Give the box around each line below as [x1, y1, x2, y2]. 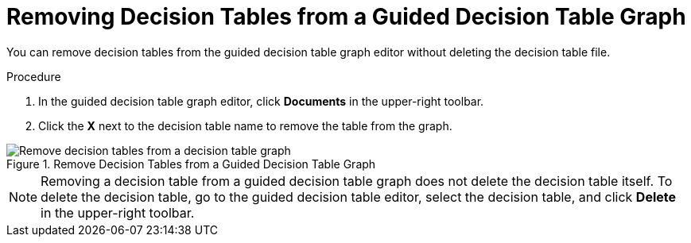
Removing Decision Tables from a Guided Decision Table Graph [6, 3, 686, 30]
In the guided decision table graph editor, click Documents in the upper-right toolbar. [38, 94, 484, 108]
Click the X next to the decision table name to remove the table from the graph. [38, 118, 452, 133]
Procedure [6, 69, 61, 83]
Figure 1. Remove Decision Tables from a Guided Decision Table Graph [6, 156, 376, 171]
